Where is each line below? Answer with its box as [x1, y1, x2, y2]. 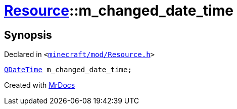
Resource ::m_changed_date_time [4, 2, 233, 19]
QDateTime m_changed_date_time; [4, 66, 132, 74]
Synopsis [4, 28, 52, 41]
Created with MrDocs [4, 81, 75, 90]
